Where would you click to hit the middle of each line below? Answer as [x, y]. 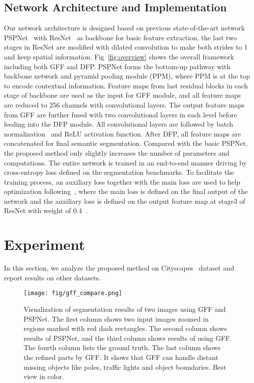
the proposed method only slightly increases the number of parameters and [117, 152]
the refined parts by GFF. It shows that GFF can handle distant [121, 357]
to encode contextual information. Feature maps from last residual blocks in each [126, 85]
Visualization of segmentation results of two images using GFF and [125, 309]
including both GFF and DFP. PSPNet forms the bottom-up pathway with [117, 66]
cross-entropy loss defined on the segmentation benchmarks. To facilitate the [119, 172]
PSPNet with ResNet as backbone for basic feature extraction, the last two [120, 37]
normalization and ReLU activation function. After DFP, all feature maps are [123, 133]
